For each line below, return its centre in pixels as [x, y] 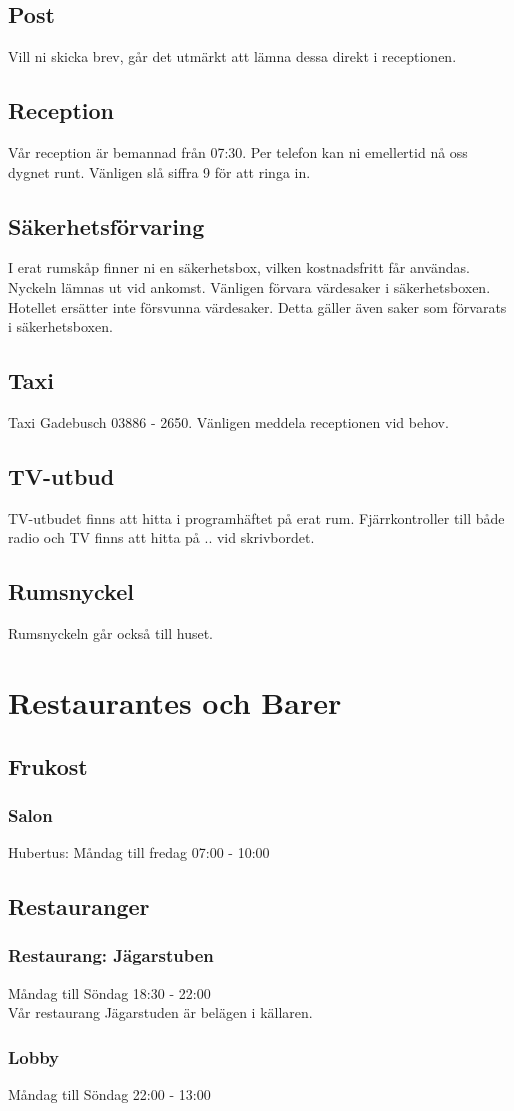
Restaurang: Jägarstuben [111, 955]
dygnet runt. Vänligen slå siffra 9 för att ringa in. [159, 171]
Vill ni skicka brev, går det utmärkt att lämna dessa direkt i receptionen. [232, 56]
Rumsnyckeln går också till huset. [111, 633]
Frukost [48, 765]
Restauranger [79, 906]
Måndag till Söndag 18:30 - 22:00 [109, 992]
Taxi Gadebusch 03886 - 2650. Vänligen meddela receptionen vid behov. [228, 421]
